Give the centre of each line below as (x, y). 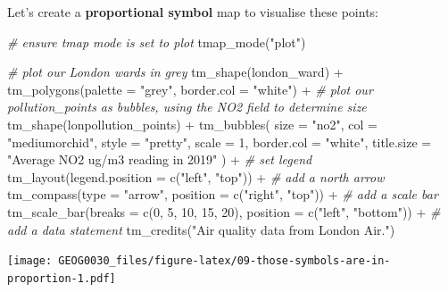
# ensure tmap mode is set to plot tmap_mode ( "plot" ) (157, 42)
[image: (30, 261)
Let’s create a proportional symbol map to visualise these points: (193, 12)
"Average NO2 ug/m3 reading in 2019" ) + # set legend (160, 159)
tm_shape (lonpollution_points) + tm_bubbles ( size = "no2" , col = (192, 124)
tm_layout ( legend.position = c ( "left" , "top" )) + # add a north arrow (196, 176)
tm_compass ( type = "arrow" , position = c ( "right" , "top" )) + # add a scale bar (223, 194)
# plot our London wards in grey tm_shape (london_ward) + (175, 72)
